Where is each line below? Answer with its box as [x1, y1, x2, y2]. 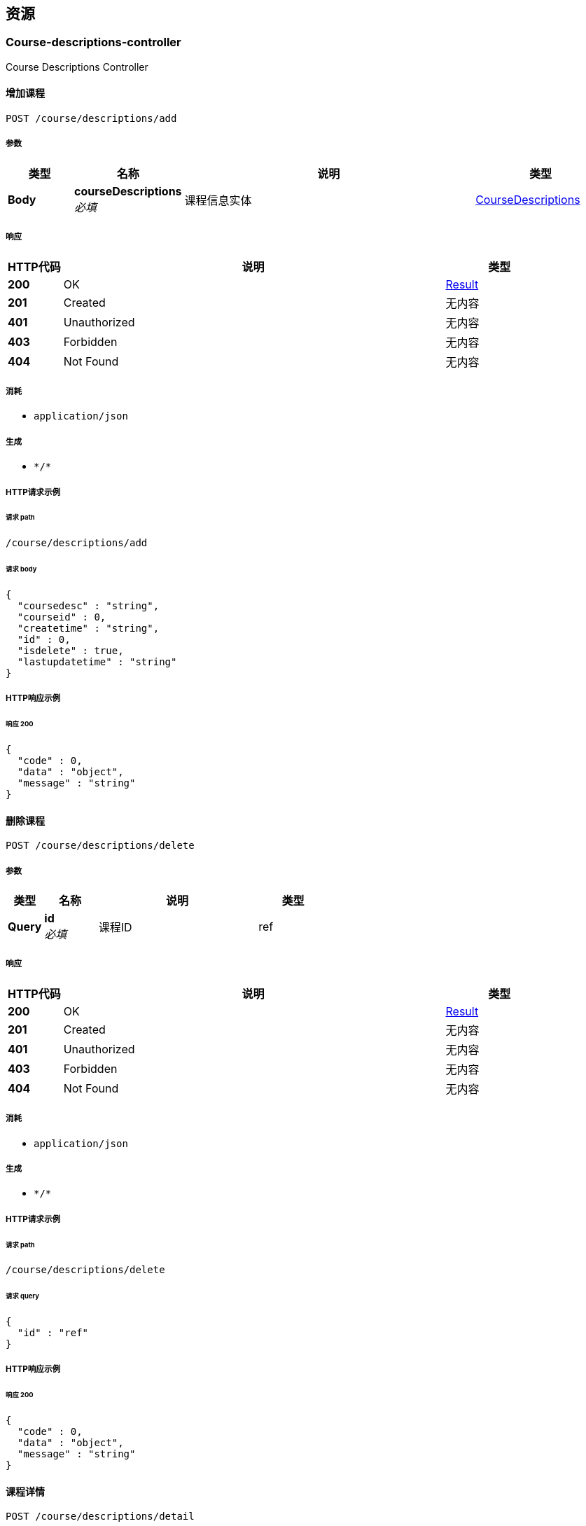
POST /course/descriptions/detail [6, 1511, 195, 1522]
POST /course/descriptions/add [6, 113, 177, 125]
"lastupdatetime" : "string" [17, 656, 177, 667]
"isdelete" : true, [17, 644, 124, 656]
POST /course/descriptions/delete [6, 840, 195, 852]
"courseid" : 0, [17, 611, 106, 623]
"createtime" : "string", [17, 622, 160, 634]
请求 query [6, 1292, 39, 1300]
